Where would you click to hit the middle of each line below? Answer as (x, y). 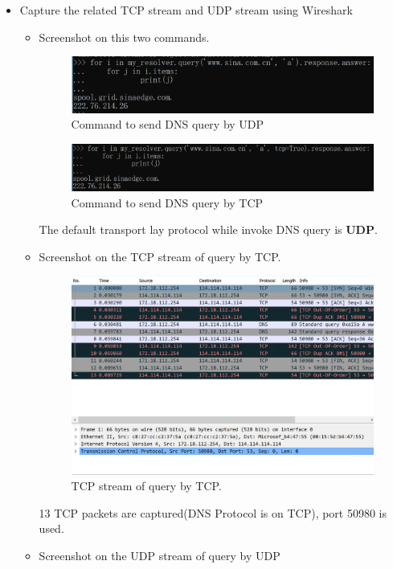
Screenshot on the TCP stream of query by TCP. (160, 256)
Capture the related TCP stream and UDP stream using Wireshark (186, 10)
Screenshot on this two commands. (124, 37)
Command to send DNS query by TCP (167, 202)
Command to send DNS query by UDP (168, 124)
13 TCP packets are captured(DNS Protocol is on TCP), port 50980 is (213, 512)
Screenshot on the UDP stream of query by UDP (160, 555)
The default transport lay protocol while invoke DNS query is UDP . (208, 229)
